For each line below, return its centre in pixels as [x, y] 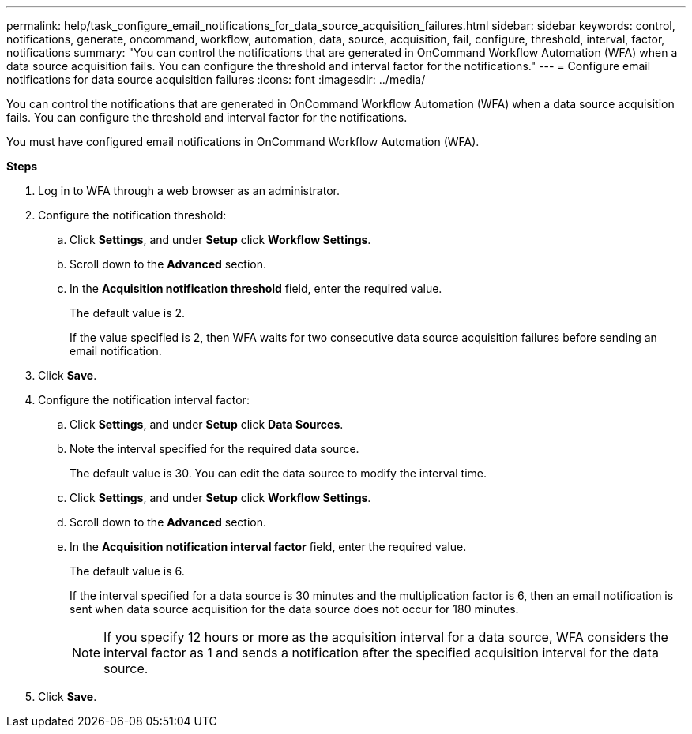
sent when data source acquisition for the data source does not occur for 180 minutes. [294, 609]
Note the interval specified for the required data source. [214, 449]
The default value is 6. [127, 571]
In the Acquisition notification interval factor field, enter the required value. [268, 547]
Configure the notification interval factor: [144, 400]
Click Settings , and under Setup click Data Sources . [207, 424]
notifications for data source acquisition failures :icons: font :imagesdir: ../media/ [216, 79]
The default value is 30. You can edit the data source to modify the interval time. [278, 473]
